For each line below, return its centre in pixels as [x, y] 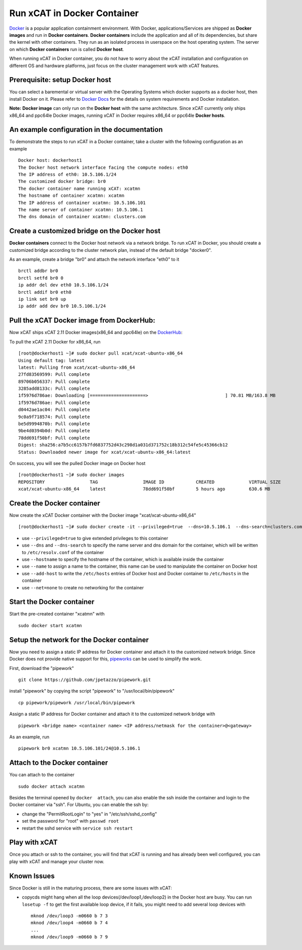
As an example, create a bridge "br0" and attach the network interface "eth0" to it [94, 259]
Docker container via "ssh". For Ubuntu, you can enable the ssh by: [79, 805]
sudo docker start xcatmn [50, 625]
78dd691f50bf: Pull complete [54, 438]
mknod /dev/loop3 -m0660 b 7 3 [69, 916]
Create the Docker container [55, 503]
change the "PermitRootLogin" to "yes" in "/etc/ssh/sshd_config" [89, 814]
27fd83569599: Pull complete [54, 375]
